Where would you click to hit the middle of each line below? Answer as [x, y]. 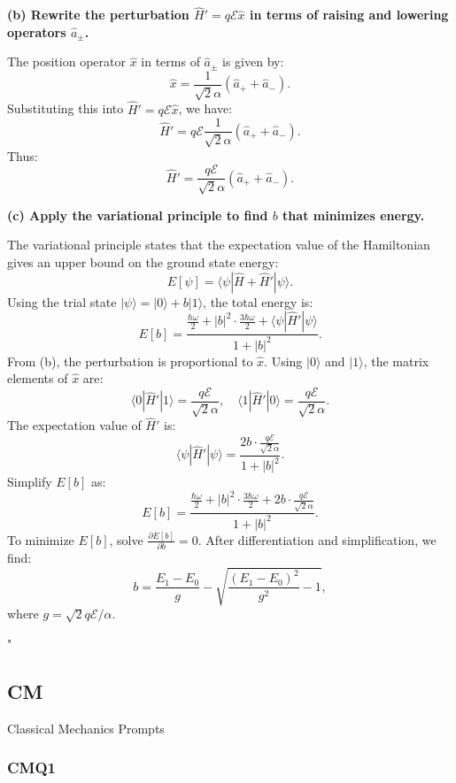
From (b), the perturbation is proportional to [130, 361]
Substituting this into [66, 108]
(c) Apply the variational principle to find [138, 215]
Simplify [30, 482]
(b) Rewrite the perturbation [98, 15]
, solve [126, 539]
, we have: [205, 108]
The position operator [66, 61]
